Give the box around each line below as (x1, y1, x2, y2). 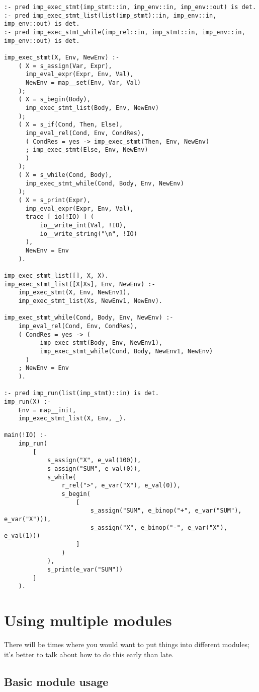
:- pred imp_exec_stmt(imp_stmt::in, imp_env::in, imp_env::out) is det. (4, 4, 256, 11)
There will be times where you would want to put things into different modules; (4, 639, 249, 650)
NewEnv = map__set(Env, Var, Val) (25, 79, 141, 86)
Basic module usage (4, 673, 109, 689)
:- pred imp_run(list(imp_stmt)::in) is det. (4, 390, 159, 397)
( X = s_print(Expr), (18, 197, 91, 204)
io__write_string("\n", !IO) (40, 230, 137, 237)
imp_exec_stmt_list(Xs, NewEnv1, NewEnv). (18, 297, 162, 304)
